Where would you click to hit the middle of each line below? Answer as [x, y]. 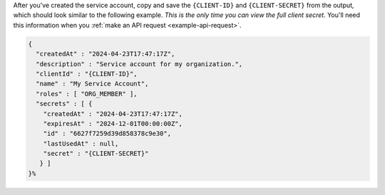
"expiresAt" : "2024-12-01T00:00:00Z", [113, 123]
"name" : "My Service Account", [92, 84]
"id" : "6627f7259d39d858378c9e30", [107, 134]
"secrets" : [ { [64, 104]
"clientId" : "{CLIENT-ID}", [87, 74]
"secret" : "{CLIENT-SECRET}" [96, 154]
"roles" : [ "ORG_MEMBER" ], [87, 94]
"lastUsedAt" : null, [81, 143]
